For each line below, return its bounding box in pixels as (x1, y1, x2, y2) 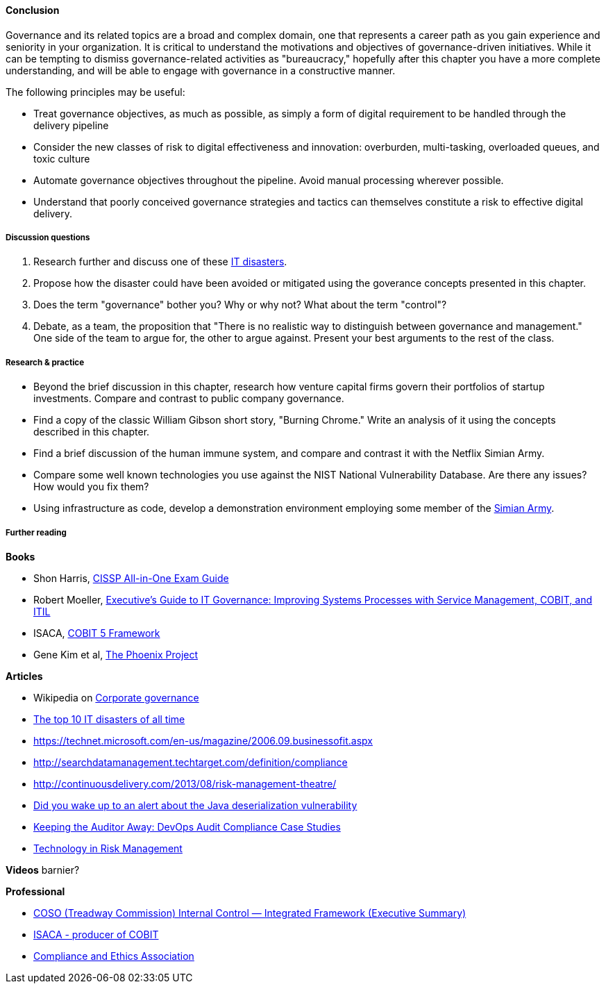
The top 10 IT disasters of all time (33, 713, 185, 725)
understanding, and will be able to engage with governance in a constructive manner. (6, 64, 396, 76)
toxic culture (33, 152, 90, 165)
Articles (6, 670, 43, 682)
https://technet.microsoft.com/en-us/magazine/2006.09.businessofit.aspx (33, 734, 373, 747)
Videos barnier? (6, 863, 80, 876)
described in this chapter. (33, 426, 150, 438)
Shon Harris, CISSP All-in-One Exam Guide (33, 572, 229, 584)
